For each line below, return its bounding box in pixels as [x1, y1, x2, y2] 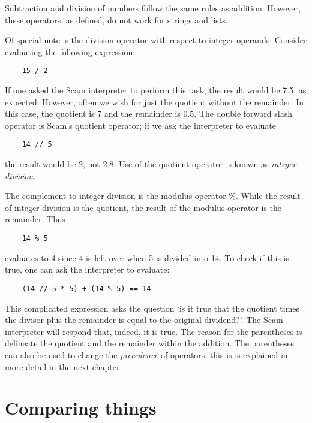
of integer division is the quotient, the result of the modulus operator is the [5, 201, 282, 213]
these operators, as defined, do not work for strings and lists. [5, 13, 228, 26]
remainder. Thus [5, 213, 65, 225]
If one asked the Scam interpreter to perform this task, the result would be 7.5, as [5, 84, 307, 96]
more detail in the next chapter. [5, 360, 122, 373]
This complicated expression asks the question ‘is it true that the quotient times [5, 301, 300, 314]
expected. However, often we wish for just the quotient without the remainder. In [5, 95, 304, 108]
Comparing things [5, 395, 157, 420]
